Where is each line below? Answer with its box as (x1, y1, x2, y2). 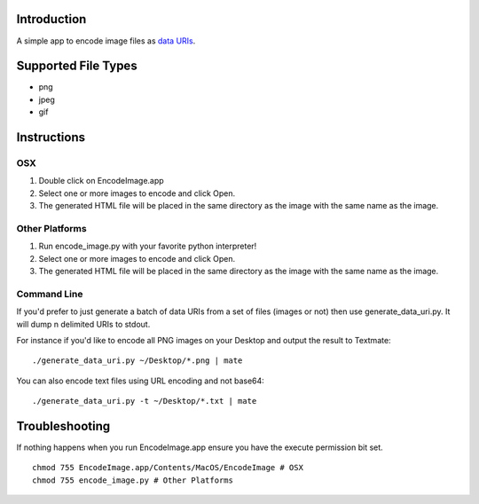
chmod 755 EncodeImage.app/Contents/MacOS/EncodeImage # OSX (32, 462, 303, 473)
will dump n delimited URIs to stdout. (16, 319, 151, 329)
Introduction (16, 12, 87, 27)
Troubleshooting (16, 418, 111, 434)
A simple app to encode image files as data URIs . (16, 35, 196, 46)
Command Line (16, 287, 83, 300)
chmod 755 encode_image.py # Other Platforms (32, 475, 234, 485)
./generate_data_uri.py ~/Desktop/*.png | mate (32, 356, 243, 366)
